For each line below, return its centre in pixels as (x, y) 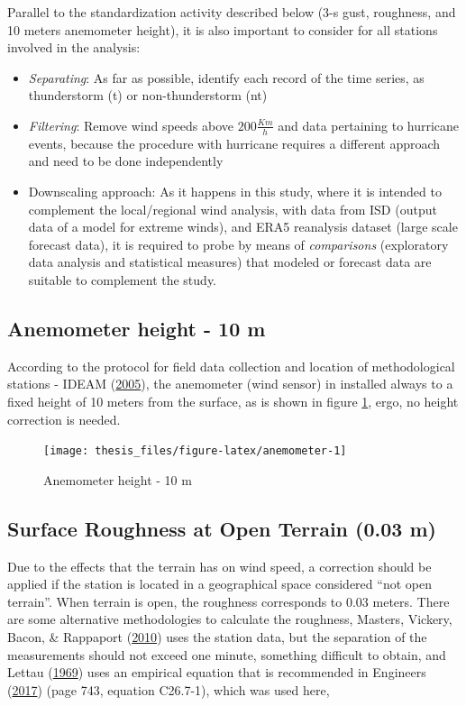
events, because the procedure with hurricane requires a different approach (234, 143)
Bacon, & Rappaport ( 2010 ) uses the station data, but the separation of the (217, 636)
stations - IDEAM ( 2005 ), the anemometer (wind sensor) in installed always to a (230, 384)
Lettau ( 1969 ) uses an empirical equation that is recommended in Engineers (217, 672)
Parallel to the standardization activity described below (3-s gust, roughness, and (232, 12)
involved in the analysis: (74, 47)
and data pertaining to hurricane (369, 125)
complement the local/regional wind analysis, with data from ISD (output (233, 209)
